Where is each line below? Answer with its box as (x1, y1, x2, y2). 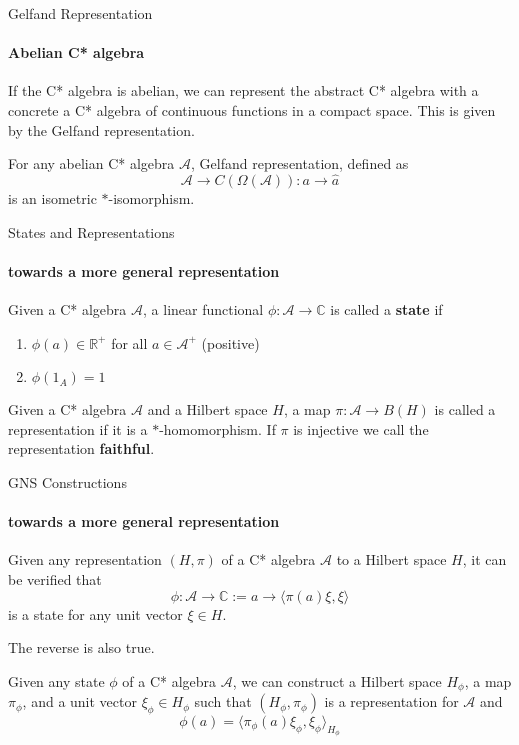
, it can (462, 549, 507, 570)
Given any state (8, 670, 105, 691)
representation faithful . (8, 438, 155, 459)
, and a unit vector (22, 691, 137, 712)
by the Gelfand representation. (8, 119, 195, 140)
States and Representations (8, 221, 175, 242)
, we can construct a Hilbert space (232, 670, 442, 691)
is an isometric (8, 187, 97, 208)
